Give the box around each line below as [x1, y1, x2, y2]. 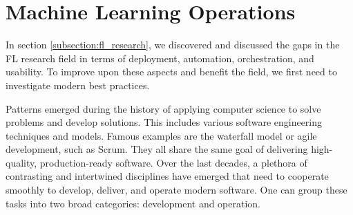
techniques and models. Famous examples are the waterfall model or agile [6, 128, 317, 142]
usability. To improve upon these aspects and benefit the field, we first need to [6, 64, 337, 79]
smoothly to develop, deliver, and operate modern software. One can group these [6, 183, 347, 197]
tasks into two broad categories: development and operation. [6, 196, 261, 210]
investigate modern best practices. [6, 77, 150, 92]
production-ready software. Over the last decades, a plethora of [39, 155, 307, 169]
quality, [6, 155, 37, 169]
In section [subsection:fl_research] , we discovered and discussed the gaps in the [6, 37, 340, 52]
